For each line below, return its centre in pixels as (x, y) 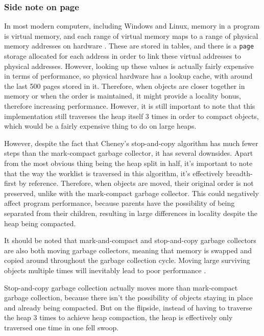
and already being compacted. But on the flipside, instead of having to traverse (128, 307)
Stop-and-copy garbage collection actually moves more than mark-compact (121, 287)
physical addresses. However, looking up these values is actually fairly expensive (129, 66)
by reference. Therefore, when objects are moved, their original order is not (136, 183)
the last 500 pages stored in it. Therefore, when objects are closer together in (125, 86)
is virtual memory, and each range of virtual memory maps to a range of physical (131, 35)
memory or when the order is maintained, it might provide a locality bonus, (123, 96)
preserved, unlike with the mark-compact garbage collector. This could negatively (131, 193)
